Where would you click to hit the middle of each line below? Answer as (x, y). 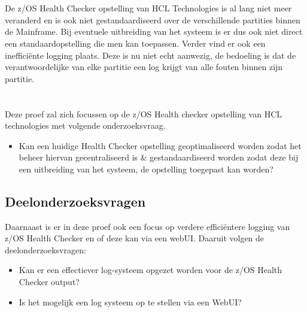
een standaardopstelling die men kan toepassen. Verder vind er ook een (135, 43)
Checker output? (49, 282)
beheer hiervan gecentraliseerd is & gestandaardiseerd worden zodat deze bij (159, 157)
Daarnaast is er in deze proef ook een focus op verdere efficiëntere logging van (148, 226)
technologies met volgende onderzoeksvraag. (85, 125)
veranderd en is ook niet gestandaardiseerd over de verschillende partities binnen (153, 19)
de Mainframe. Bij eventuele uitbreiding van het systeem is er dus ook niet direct (154, 31)
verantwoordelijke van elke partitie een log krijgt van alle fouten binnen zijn (144, 67)
